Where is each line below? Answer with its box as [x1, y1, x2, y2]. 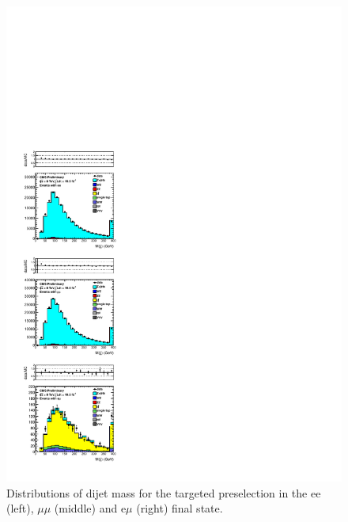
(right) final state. [136, 500, 223, 516]
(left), [6, 500, 34, 516]
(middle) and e [54, 500, 127, 516]
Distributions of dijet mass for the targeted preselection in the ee [6, 484, 321, 501]
